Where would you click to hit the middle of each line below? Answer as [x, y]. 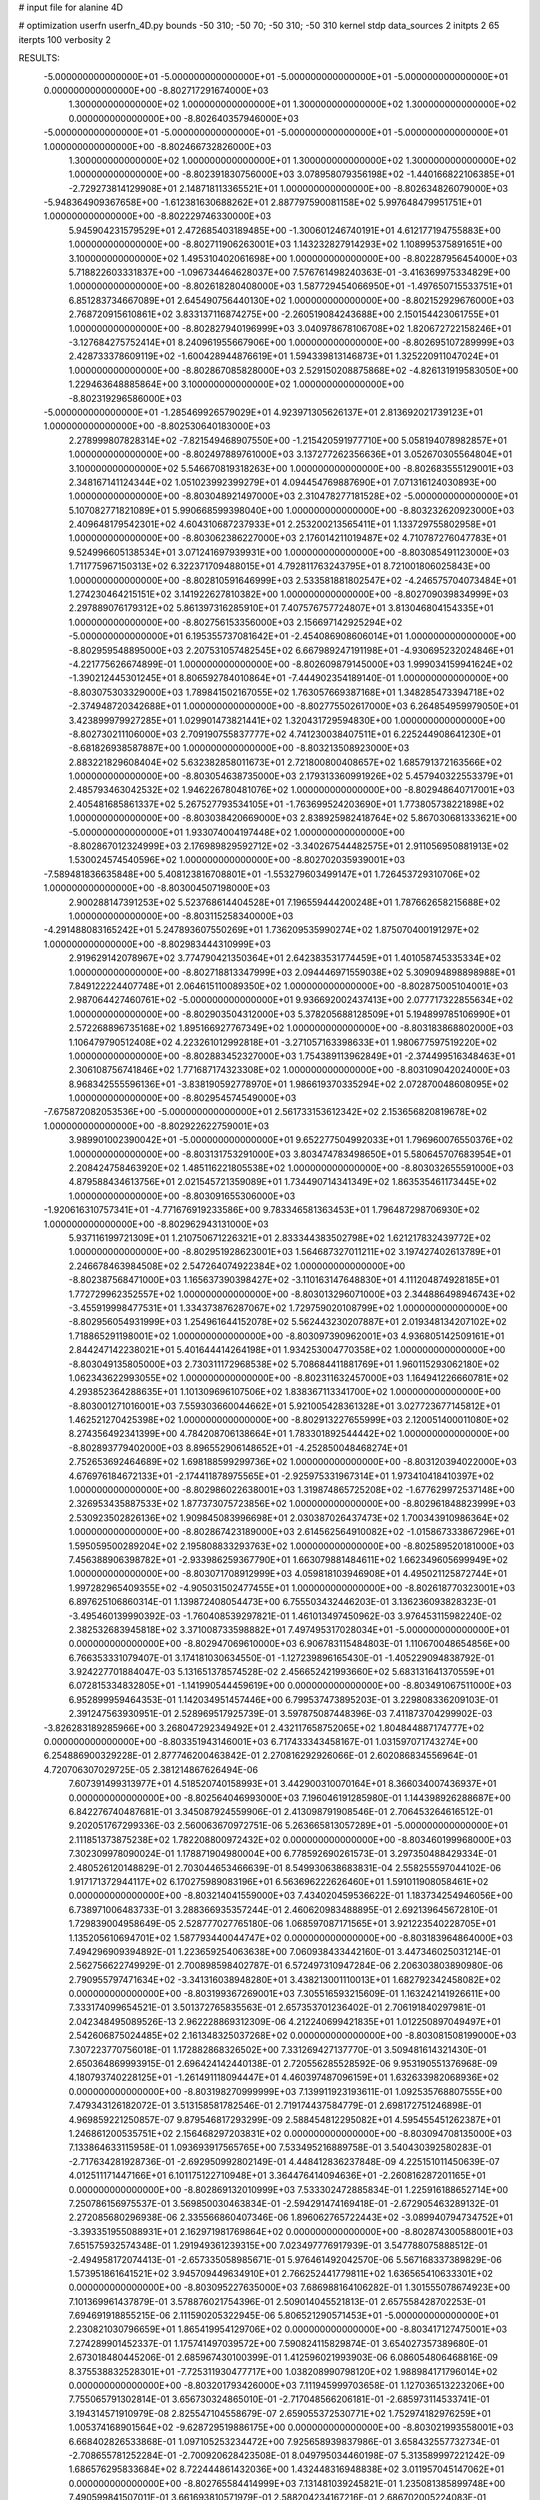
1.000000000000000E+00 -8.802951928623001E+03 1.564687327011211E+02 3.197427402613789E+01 [284, 1252]
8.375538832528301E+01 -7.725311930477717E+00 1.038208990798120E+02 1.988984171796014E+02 [283, 2371]
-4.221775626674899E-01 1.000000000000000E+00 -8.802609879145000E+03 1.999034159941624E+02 [291, 664]
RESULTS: [39, 58]
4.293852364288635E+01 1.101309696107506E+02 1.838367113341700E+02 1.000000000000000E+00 [285, 1392]
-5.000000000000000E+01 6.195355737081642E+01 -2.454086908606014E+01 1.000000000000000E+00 [292, 636]
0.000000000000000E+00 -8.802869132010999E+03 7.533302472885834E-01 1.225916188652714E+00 [288, 2189]
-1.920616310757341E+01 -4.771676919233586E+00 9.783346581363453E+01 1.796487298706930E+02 [261, 1210]
